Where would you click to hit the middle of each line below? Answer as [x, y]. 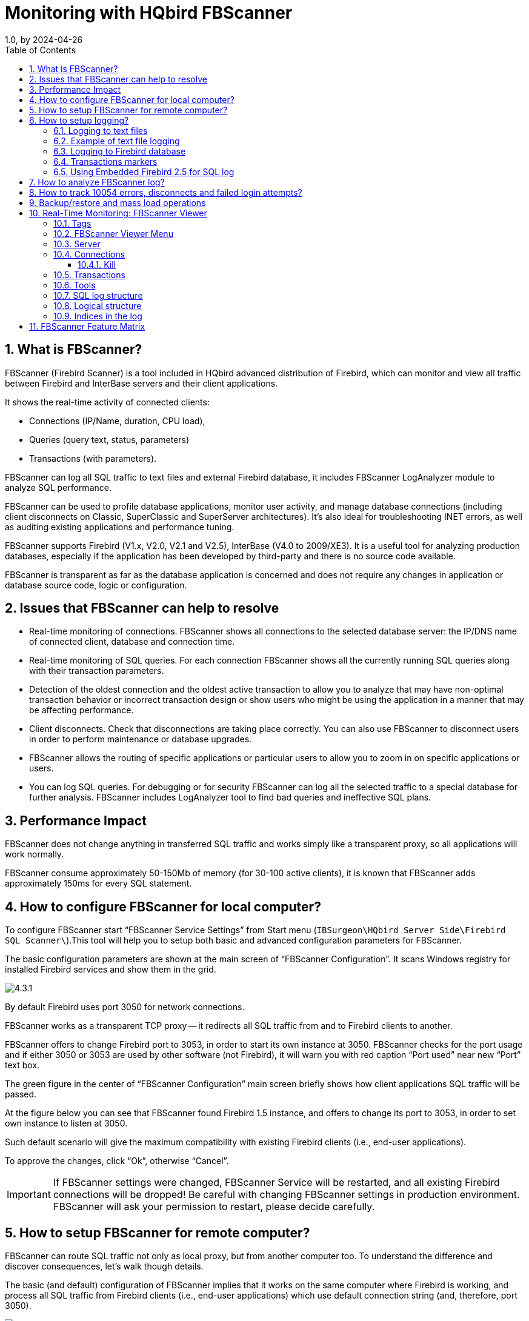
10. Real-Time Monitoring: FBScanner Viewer [118, 213]
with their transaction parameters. [97, 671]
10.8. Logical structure [98, 305]
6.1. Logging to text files [101, 130]
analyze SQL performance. [58, 487]
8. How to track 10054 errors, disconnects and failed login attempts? [166, 192]
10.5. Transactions [89, 275]
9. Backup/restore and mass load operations [118, 202]
